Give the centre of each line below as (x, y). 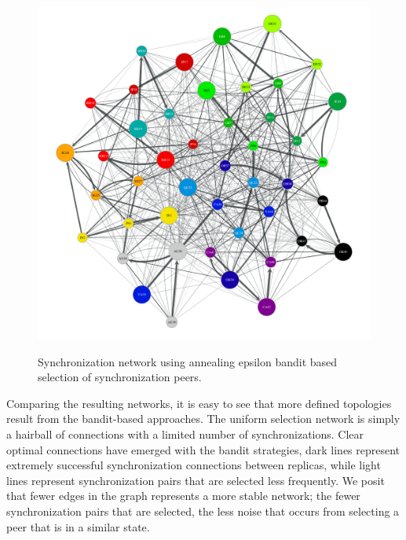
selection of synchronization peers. (120, 377)
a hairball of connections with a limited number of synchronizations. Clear (185, 433)
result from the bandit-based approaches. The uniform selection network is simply (203, 419)
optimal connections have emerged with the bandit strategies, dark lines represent (203, 449)
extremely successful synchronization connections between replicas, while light (194, 465)
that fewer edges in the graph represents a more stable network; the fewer (183, 496)
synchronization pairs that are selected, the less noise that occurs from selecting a (203, 511)
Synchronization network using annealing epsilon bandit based (188, 361)
